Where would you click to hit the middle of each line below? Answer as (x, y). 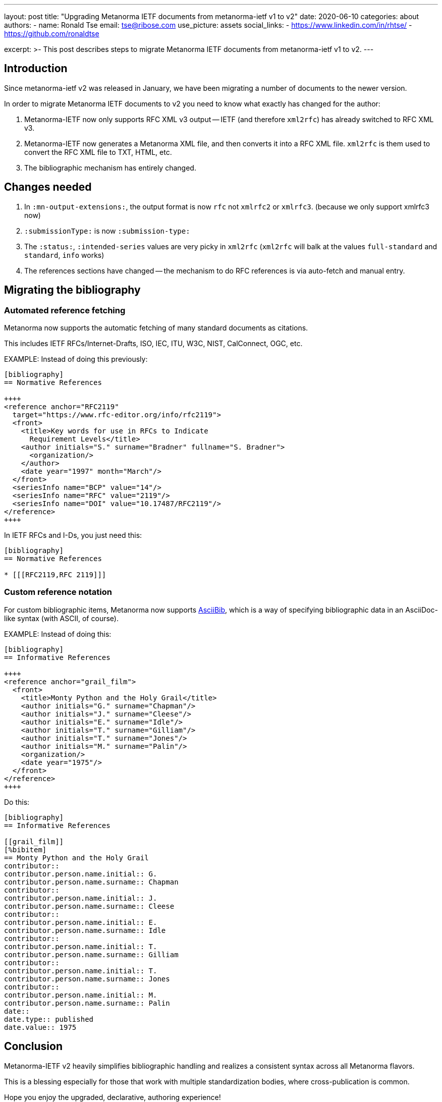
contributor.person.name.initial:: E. (81, 922)
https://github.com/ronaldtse (52, 34)
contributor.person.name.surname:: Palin (87, 1003)
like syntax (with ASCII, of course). (61, 618)
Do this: (17, 802)
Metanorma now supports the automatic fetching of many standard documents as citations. (156, 327)
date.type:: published (49, 1019)
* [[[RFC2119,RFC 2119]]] (55, 574)
